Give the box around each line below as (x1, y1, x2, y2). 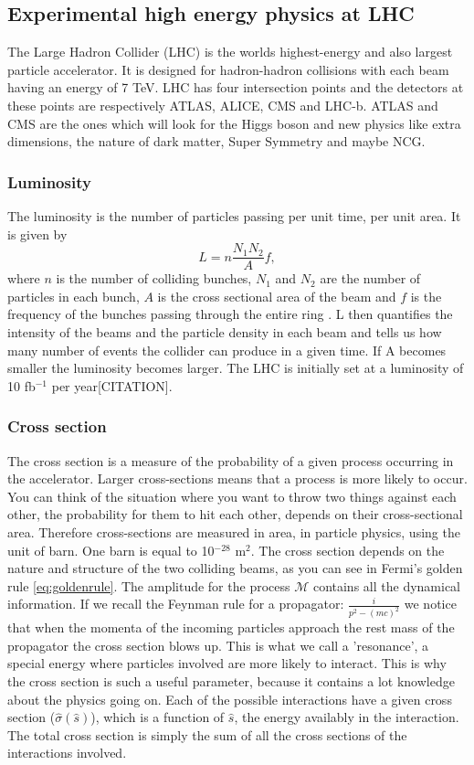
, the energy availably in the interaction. (234, 707, 459, 727)
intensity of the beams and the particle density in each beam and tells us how (7, 323, 442, 342)
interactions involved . (7, 743, 127, 762)
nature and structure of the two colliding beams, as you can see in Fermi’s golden (7, 558, 463, 578)
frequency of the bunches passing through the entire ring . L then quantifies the (7, 304, 453, 324)
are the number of (320, 269, 421, 288)
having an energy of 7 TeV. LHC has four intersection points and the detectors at (7, 78, 464, 97)
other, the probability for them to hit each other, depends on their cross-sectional (7, 505, 463, 524)
